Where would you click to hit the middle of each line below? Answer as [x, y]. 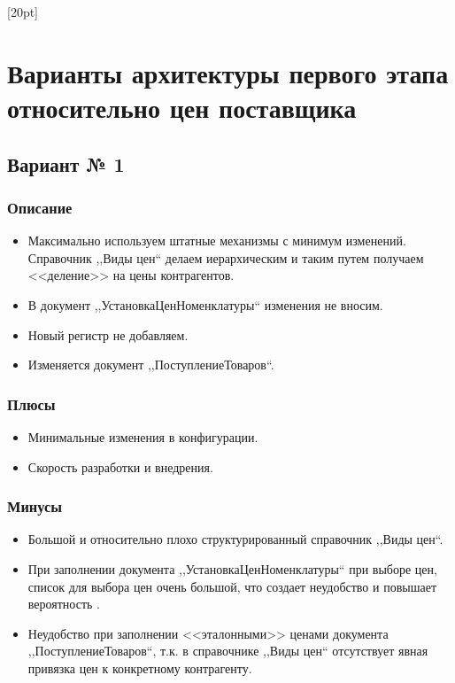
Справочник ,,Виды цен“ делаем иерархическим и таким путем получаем [226, 257]
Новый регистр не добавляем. [108, 334]
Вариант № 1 [66, 163]
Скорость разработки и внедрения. [120, 466]
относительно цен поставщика [182, 107]
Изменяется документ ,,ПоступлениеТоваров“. [151, 365]
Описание [40, 207]
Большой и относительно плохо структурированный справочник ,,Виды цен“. [235, 539]
